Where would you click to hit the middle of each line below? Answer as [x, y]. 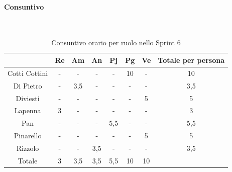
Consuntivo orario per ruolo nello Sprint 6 [116, 42]
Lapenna [28, 110]
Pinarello [28, 136]
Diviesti [28, 98]
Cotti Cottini [28, 73]
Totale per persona [191, 60]
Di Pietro [28, 85]
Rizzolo [28, 148]
